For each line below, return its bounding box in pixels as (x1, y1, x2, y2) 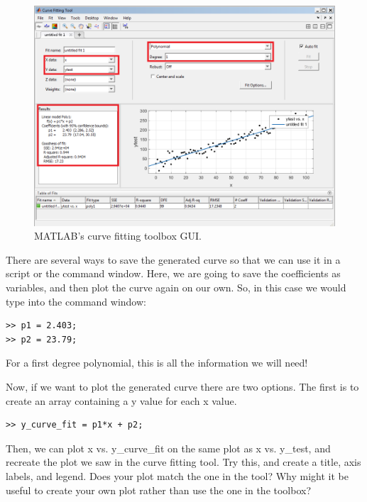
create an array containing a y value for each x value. (6, 393, 237, 408)
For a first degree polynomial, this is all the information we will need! (6, 355, 308, 370)
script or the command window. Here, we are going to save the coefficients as (6, 266, 341, 281)
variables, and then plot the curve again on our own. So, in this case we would (6, 280, 346, 294)
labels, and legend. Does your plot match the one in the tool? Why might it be (6, 468, 349, 483)
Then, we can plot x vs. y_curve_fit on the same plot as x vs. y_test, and (6, 440, 331, 455)
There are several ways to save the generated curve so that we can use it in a (6, 252, 341, 267)
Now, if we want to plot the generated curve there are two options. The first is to (6, 379, 359, 394)
